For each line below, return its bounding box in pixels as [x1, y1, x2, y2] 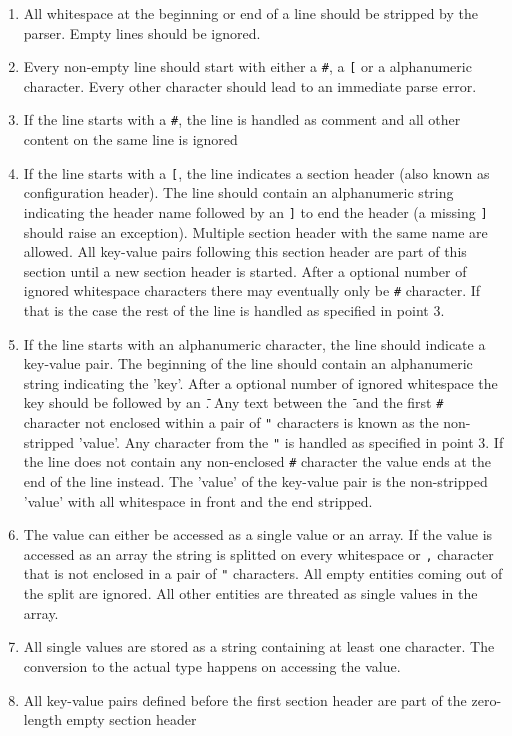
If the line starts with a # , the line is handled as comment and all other [23, 109, 461, 130]
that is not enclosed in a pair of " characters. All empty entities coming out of [23, 563, 503, 584]
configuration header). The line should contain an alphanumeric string [23, 182, 454, 203]
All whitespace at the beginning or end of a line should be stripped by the [23, 3, 478, 23]
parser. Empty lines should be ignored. [23, 22, 261, 43]
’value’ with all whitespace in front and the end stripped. [23, 490, 373, 511]
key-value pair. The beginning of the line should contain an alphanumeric [23, 353, 473, 374]
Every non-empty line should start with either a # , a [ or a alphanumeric [23, 56, 472, 77]
